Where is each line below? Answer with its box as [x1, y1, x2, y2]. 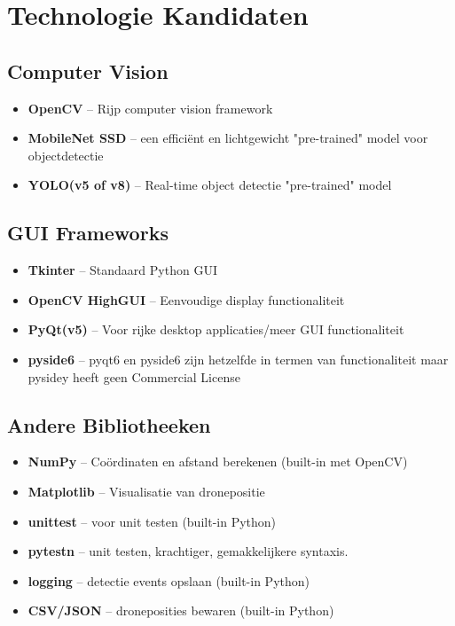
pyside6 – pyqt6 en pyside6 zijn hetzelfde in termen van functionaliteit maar [27, 349, 449, 368]
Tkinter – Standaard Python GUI [27, 261, 217, 279]
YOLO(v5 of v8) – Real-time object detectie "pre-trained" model [27, 176, 392, 194]
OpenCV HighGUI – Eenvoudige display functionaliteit [27, 290, 345, 309]
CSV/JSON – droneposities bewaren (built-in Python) [27, 601, 334, 620]
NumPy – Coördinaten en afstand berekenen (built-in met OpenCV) [27, 452, 408, 471]
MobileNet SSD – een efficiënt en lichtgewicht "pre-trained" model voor [27, 129, 428, 147]
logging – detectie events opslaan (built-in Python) [27, 571, 310, 590]
